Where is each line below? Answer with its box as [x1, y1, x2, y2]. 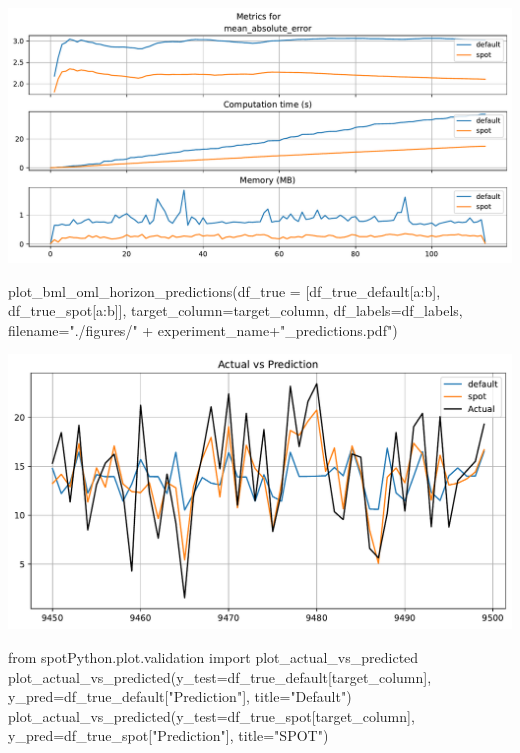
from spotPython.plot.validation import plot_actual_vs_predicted [8, 647, 419, 668]
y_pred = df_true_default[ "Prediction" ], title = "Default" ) [8, 686, 352, 707]
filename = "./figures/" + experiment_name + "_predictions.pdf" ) [8, 319, 398, 340]
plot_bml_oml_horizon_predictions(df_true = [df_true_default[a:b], [8, 280, 441, 301]
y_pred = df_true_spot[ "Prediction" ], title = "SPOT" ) [8, 725, 329, 746]
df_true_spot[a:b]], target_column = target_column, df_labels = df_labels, [8, 300, 463, 321]
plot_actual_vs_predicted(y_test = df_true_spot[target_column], [8, 705, 415, 726]
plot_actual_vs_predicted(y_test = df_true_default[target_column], [8, 666, 432, 687]
